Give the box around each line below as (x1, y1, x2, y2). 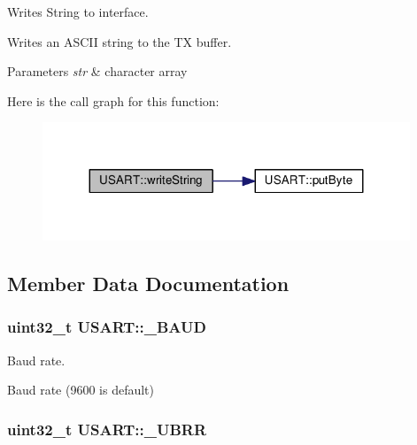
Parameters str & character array (7, 62, 188, 81)
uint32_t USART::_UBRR (7, 418, 207, 440)
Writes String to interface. (7, 3, 149, 20)
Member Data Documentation (7, 270, 290, 297)
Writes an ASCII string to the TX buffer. (7, 32, 232, 50)
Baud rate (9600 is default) (7, 380, 154, 399)
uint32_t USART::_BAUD (7, 316, 206, 338)
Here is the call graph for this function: (7, 91, 220, 110)
